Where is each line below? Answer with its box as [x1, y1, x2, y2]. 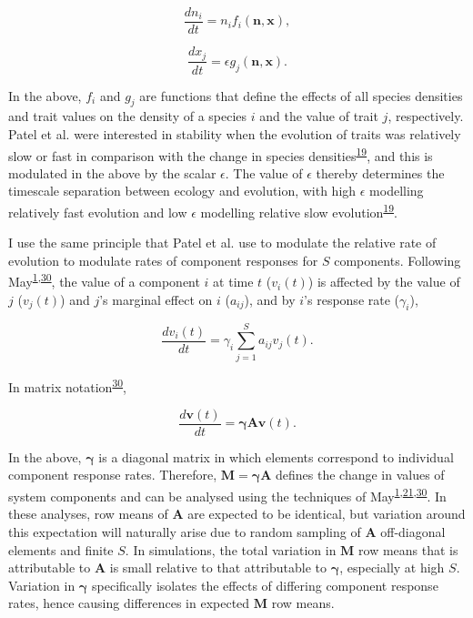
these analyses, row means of [8, 504, 168, 523]
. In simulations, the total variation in [125, 540, 337, 559]
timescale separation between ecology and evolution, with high [8, 181, 357, 200]
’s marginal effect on [99, 289, 213, 309]
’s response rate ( [304, 289, 400, 309]
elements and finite [8, 540, 114, 559]
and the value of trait [259, 106, 378, 126]
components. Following [334, 250, 461, 269]
